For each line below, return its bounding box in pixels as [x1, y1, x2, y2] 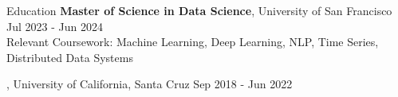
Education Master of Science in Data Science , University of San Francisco [6, 2, 392, 18]
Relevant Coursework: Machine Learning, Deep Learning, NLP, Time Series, [6, 33, 379, 50]
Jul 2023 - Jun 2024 [6, 17, 103, 34]
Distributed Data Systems [6, 48, 133, 65]
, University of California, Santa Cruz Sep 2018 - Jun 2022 [6, 76, 293, 92]
